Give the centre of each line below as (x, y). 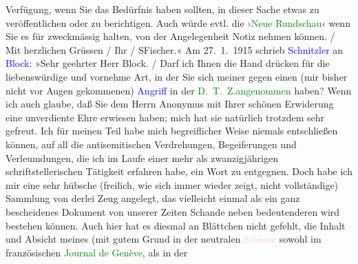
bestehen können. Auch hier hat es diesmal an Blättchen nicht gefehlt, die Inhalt (176, 225)
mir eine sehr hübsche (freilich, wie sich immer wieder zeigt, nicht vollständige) (172, 184)
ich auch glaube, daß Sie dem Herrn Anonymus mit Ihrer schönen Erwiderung (170, 104)
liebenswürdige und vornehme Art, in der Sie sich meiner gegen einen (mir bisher (177, 76)
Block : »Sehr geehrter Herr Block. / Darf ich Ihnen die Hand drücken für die (168, 63)
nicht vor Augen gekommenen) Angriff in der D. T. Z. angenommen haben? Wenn (179, 90)
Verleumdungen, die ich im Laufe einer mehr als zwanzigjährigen (142, 158)
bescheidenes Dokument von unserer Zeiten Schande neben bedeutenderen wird (173, 211)
